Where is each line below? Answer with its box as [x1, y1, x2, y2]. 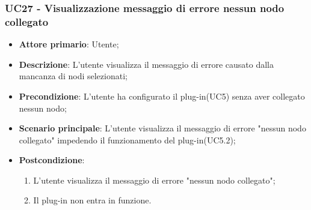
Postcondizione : [19, 154, 85, 166]
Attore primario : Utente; [19, 38, 119, 50]
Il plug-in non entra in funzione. [33, 194, 152, 206]
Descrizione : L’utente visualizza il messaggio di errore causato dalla [19, 58, 274, 70]
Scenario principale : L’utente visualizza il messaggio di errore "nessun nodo [19, 122, 306, 134]
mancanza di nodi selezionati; [19, 70, 128, 82]
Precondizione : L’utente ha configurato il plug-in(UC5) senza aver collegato [19, 89, 305, 102]
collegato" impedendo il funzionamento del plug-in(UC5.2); [19, 133, 236, 146]
